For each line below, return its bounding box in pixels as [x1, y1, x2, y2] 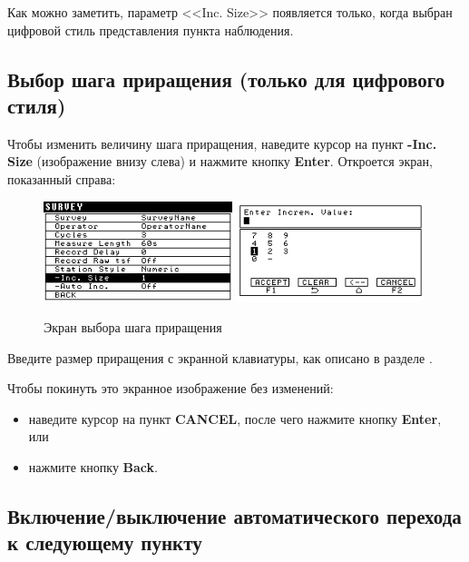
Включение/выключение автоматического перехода [7, 501, 462, 529]
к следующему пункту [7, 528, 202, 557]
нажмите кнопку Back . [28, 457, 158, 476]
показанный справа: [7, 169, 116, 188]
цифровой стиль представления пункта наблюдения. [7, 20, 294, 39]
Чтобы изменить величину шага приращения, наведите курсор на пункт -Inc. [7, 133, 437, 153]
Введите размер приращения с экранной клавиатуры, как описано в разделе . [7, 348, 433, 367]
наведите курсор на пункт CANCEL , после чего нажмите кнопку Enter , [28, 409, 442, 428]
